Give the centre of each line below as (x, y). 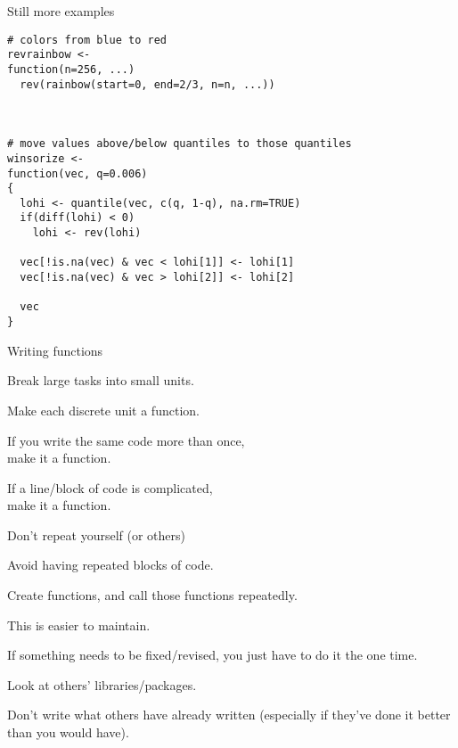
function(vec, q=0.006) (78, 173)
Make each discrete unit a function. (103, 410)
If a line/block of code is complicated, (110, 487)
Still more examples (61, 11)
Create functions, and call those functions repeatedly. (152, 595)
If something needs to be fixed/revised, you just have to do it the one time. (213, 655)
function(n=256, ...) (71, 69)
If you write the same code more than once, (126, 440)
